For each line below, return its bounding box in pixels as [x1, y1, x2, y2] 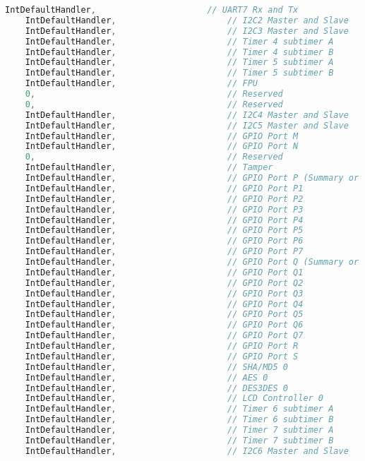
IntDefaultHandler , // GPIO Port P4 [25, 215, 304, 225]
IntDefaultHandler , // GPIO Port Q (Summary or [25, 257, 359, 267]
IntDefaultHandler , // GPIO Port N [25, 141, 299, 152]
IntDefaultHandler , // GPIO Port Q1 [25, 267, 304, 277]
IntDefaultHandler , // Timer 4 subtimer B [25, 47, 334, 57]
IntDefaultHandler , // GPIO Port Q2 [25, 277, 304, 288]
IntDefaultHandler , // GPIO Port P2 [25, 193, 304, 204]
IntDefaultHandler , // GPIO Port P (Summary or [25, 173, 359, 183]
